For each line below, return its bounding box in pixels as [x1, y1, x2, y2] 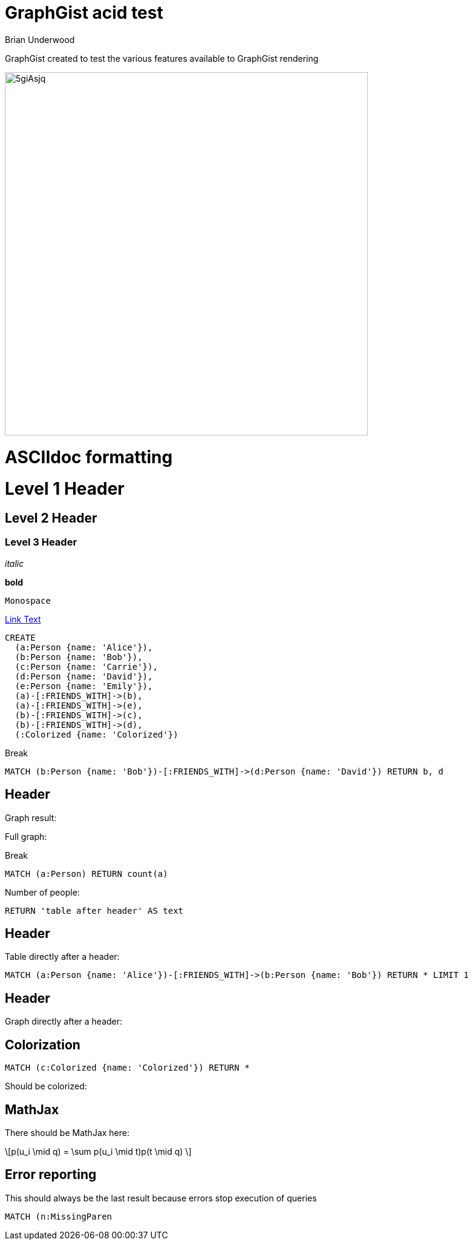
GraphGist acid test [5, 2, 163, 23]
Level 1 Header [5, 478, 125, 500]
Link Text [5, 613, 41, 624]
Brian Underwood [5, 34, 75, 45]
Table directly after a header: [5, 951, 120, 962]
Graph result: [5, 812, 57, 823]
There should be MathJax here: [5, 1128, 130, 1138]
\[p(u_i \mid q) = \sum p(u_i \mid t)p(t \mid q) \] [5, 1146, 192, 1157]
